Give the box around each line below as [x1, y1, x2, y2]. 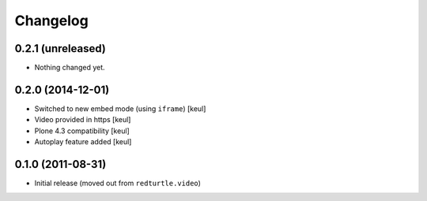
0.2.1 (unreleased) [14, 42, 106, 55]
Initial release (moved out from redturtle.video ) [34, 178, 202, 188]
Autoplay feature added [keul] [34, 137, 132, 147]
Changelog [14, 12, 89, 29]
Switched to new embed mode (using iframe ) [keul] [34, 103, 206, 114]
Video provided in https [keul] [34, 115, 131, 125]
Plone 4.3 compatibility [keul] [34, 126, 130, 136]
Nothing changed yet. [34, 63, 106, 73]
